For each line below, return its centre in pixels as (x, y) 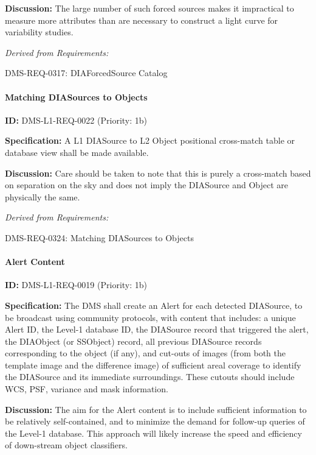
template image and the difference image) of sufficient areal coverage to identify (153, 365)
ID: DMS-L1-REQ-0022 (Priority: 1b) (76, 120)
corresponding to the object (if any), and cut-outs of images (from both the (145, 353)
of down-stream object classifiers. (66, 445)
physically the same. (43, 196)
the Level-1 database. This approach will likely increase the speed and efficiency (153, 433)
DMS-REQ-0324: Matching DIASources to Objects (99, 237)
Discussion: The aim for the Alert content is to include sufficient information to (156, 409)
